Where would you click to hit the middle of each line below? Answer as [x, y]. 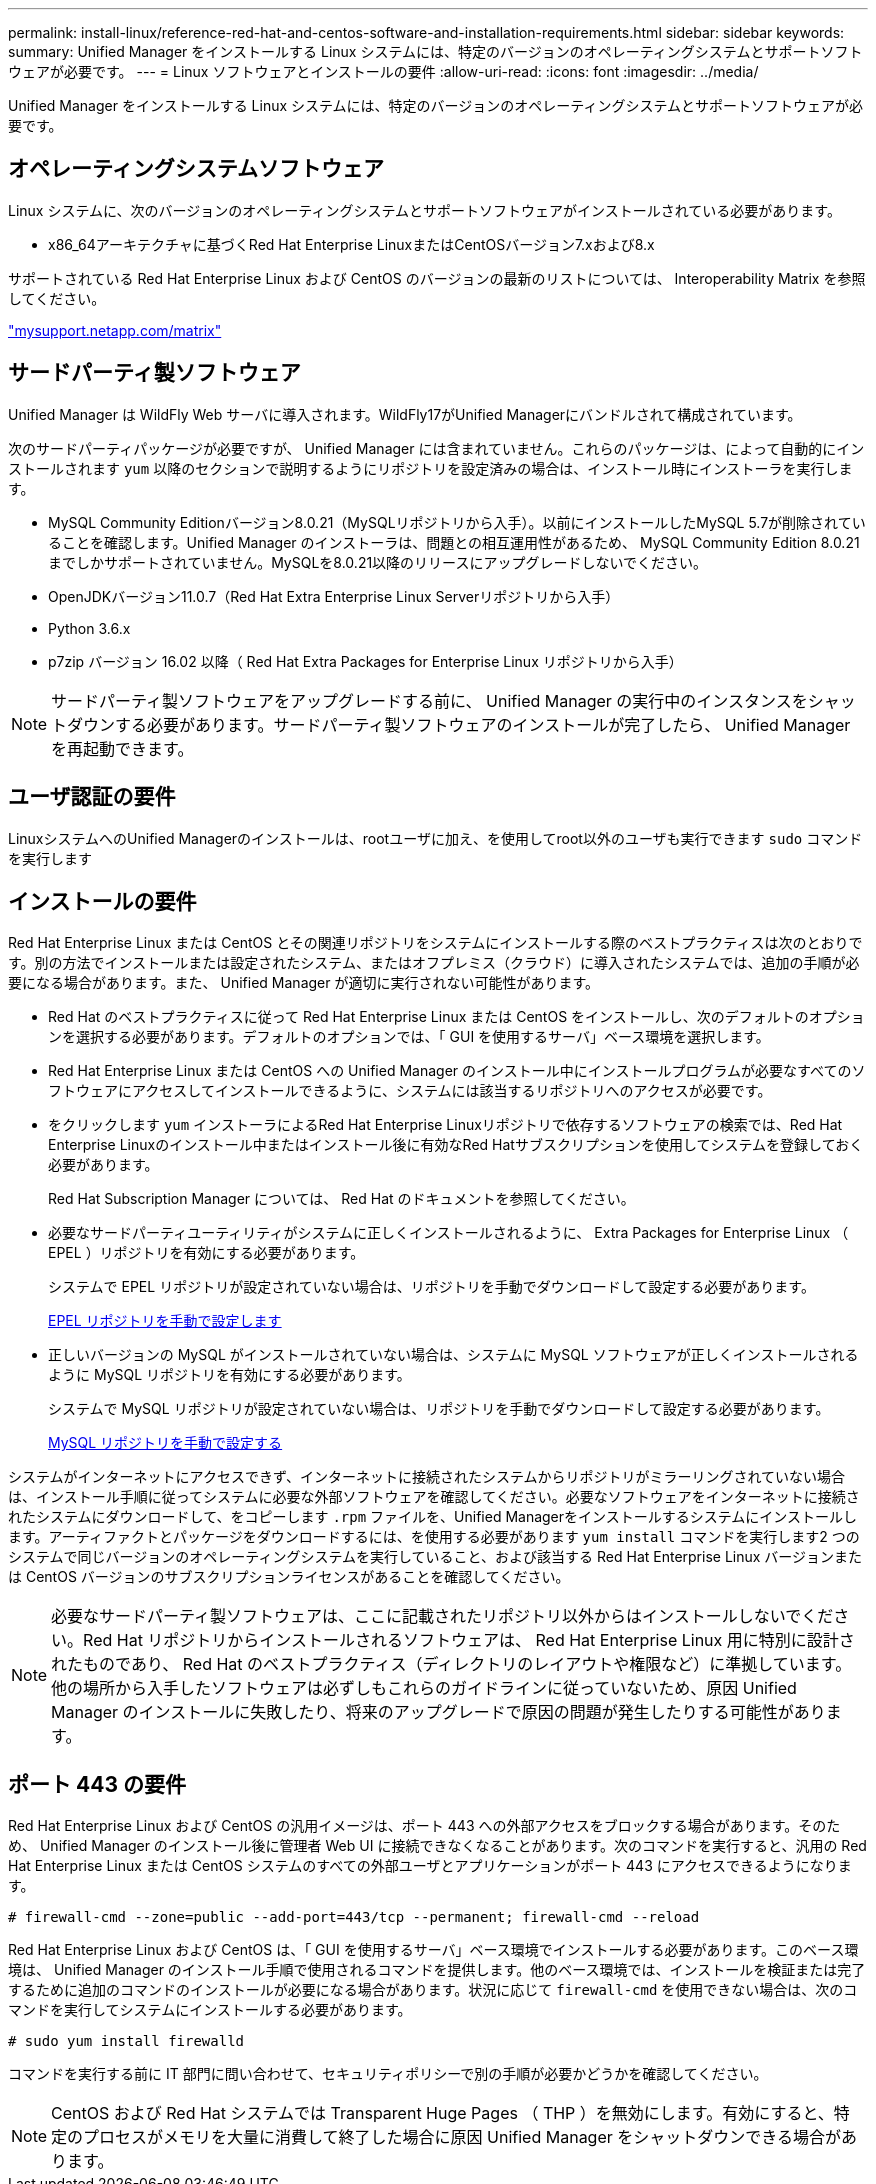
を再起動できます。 [122, 748]
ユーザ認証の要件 [92, 797]
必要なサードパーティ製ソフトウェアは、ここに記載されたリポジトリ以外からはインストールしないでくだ [442, 1616]
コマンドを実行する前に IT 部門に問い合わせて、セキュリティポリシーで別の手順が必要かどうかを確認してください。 [388, 2074]
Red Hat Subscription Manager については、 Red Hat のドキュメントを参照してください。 [341, 1199]
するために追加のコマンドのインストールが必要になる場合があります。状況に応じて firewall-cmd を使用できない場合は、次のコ [433, 1990]
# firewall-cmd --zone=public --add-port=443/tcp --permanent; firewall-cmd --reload [354, 1917]
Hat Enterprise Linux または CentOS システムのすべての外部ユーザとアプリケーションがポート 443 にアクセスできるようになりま [430, 1866]
